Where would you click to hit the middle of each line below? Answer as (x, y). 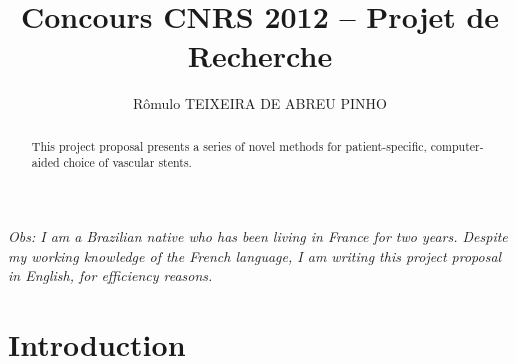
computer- (457, 145)
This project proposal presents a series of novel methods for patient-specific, (229, 145)
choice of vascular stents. (127, 162)
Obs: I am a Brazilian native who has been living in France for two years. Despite (258, 236)
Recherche (260, 55)
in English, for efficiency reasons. (110, 275)
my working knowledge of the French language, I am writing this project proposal (255, 255)
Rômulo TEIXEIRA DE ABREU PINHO (260, 103)
